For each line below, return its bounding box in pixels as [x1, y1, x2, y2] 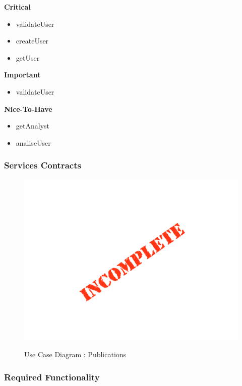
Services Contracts [4, 159, 81, 171]
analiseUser [16, 137, 51, 148]
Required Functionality [4, 370, 100, 383]
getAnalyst [16, 120, 49, 131]
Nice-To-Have [4, 103, 52, 114]
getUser [16, 52, 40, 63]
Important [4, 69, 41, 80]
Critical [4, 2, 31, 12]
